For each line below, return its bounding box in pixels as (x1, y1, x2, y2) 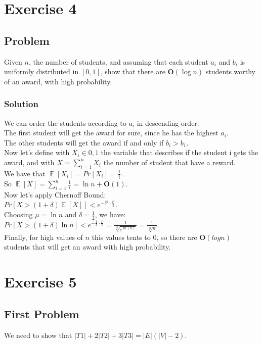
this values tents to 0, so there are (92, 231, 197, 242)
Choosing (4, 209, 33, 220)
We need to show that (4, 329, 72, 340)
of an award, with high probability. (4, 76, 112, 86)
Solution (4, 97, 38, 110)
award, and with (4, 157, 55, 167)
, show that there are (100, 66, 165, 77)
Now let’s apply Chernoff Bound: (4, 189, 106, 200)
